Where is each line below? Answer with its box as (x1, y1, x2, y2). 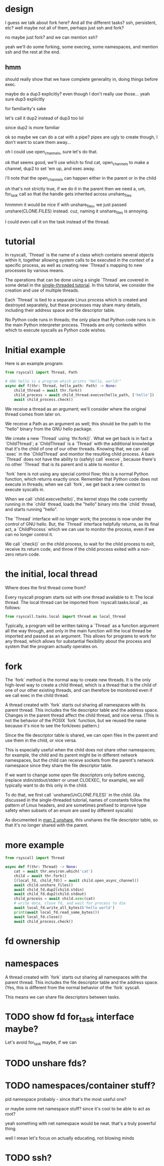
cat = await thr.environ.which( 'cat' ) (14, 869, 93, 874)
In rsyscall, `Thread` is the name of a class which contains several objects (5, 252, 154, 258)
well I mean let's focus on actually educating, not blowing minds (5, 1135, 135, 1141)
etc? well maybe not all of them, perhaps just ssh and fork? (5, 24, 124, 30)
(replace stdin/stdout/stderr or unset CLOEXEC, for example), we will (5, 777, 144, 783)
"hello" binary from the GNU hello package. (5, 426, 93, 432)
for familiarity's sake (5, 105, 47, 111)
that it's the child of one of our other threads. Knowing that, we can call (5, 445, 149, 451)
